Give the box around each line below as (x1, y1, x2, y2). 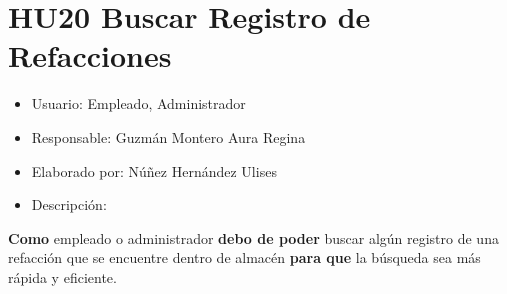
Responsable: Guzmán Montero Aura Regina (31, 126, 306, 147)
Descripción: (31, 194, 107, 215)
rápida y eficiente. (8, 266, 117, 287)
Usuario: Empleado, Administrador (31, 93, 246, 114)
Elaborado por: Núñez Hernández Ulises (31, 160, 277, 181)
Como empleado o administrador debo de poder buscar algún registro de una (8, 227, 499, 248)
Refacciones (8, 35, 172, 76)
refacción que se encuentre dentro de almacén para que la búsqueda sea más (8, 247, 481, 268)
